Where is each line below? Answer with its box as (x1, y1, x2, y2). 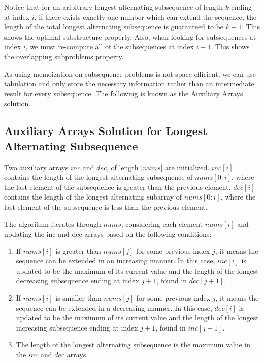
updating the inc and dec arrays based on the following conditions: (4, 228, 212, 239)
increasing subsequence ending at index (16, 322, 138, 333)
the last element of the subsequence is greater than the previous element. (4, 181, 231, 192)
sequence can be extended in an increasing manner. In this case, (16, 255, 215, 266)
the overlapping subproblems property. (4, 51, 124, 61)
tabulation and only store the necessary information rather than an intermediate (4, 78, 254, 89)
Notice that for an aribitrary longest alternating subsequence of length (4, 2, 223, 12)
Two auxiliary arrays (4, 161, 69, 172)
